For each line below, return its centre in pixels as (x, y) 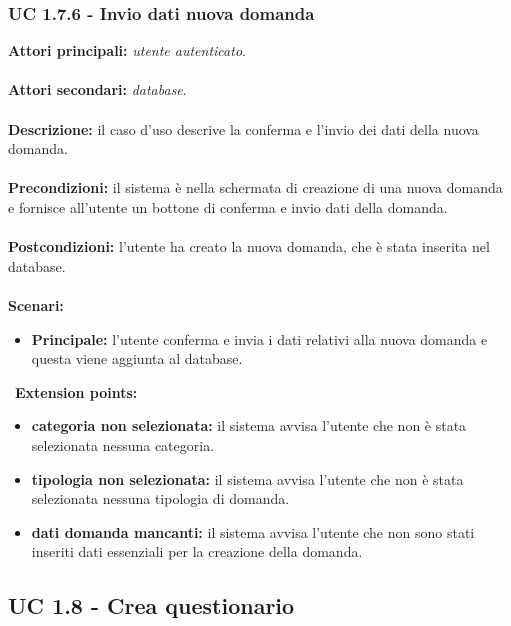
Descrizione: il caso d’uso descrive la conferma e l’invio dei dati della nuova (243, 128)
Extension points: (76, 391)
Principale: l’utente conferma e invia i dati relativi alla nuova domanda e (259, 338)
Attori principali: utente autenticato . (127, 50)
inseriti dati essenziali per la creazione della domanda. (197, 551)
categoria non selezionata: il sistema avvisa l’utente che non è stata (249, 425)
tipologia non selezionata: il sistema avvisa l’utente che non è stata (247, 478)
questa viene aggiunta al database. (137, 358)
